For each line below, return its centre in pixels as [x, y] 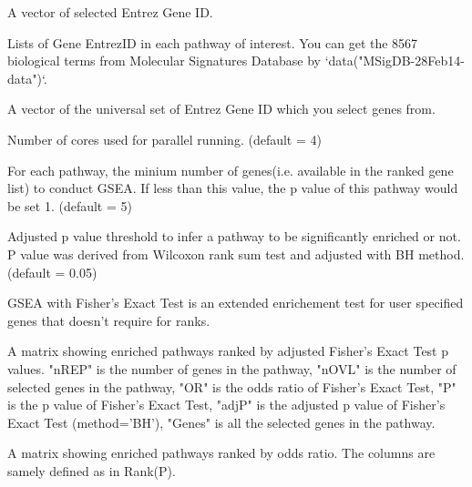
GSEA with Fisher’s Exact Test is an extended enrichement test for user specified [236, 303]
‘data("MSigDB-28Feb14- [395, 61]
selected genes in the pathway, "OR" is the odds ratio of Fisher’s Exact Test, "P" [232, 386]
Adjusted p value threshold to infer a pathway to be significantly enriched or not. [234, 236]
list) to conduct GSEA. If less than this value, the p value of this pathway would [233, 188]
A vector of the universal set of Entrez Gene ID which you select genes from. [221, 109]
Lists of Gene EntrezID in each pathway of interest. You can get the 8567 [213, 42]
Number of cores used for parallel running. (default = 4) [164, 139]
